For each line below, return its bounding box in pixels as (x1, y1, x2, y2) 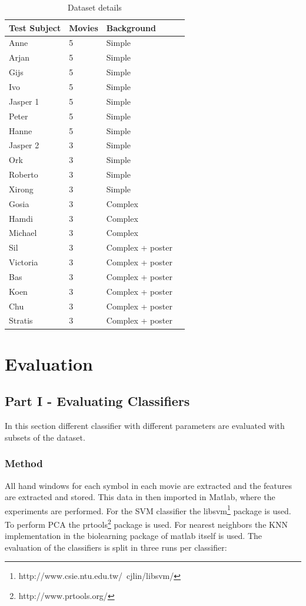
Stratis (9, 314, 33, 327)
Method (5, 456, 43, 471)
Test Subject (9, 21, 61, 34)
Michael (9, 227, 37, 239)
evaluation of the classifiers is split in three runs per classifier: (5, 541, 227, 553)
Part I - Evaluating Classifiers (5, 392, 190, 410)
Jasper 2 (9, 139, 39, 151)
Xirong (9, 182, 34, 195)
